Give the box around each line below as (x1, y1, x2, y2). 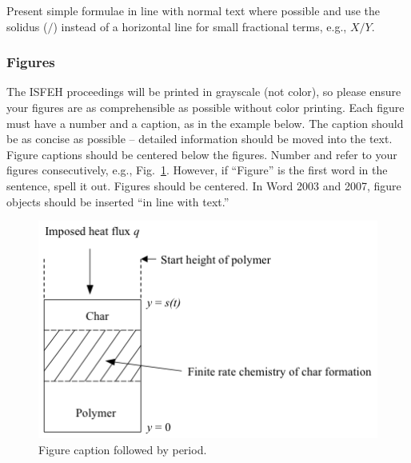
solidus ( (6, 18, 48, 34)
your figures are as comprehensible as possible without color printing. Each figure (6, 99, 405, 115)
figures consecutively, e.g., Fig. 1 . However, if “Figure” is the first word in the (6, 162, 388, 178)
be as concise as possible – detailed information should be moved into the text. (6, 130, 393, 147)
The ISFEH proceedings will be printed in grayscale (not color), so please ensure (6, 83, 401, 100)
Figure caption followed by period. (38, 441, 207, 457)
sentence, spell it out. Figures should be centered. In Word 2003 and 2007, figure (6, 177, 401, 194)
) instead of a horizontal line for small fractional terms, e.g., (53, 18, 347, 34)
